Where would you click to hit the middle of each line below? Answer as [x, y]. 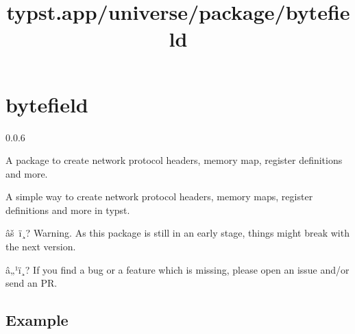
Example [37, 320]
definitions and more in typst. [68, 210]
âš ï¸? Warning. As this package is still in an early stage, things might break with [177, 233]
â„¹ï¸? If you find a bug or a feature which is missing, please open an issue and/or [177, 269]
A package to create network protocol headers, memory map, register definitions [174, 160]
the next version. [41, 247]
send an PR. [32, 283]
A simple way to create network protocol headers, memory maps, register [159, 196]
